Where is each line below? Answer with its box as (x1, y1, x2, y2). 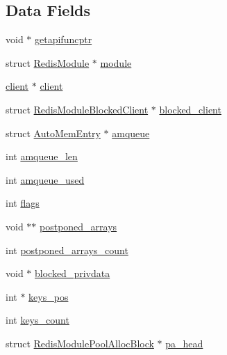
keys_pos (28, 289, 69, 303)
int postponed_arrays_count (6, 242, 128, 257)
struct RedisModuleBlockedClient (6, 102, 149, 116)
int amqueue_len (6, 149, 78, 164)
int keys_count (6, 313, 69, 327)
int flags (6, 196, 40, 210)
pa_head (165, 336, 203, 350)
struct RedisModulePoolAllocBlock (6, 336, 154, 350)
